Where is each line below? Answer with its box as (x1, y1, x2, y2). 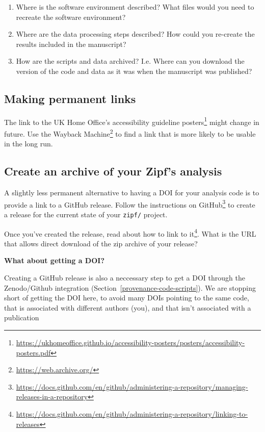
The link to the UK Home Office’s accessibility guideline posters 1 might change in (4, 115, 259, 127)
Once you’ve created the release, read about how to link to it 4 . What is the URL (4, 226, 256, 239)
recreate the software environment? (16, 11, 126, 22)
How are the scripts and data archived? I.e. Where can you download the (16, 56, 245, 66)
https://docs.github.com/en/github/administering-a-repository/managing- (16, 381, 248, 392)
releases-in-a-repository (16, 391, 88, 402)
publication (4, 312, 39, 323)
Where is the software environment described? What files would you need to (16, 2, 254, 12)
